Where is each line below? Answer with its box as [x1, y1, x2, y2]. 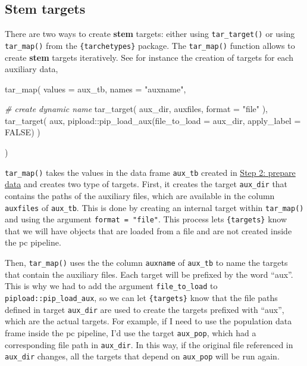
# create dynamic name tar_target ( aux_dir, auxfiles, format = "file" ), [5, 103, 268, 115]
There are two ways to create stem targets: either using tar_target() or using [5, 27, 295, 40]
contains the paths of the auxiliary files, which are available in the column [5, 189, 275, 201]
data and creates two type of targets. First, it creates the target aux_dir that [5, 178, 288, 190]
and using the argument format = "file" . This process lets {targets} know [5, 213, 287, 225]
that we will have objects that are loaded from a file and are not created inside [5, 224, 292, 237]
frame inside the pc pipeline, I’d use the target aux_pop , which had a [5, 326, 256, 339]
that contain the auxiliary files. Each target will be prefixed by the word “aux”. [5, 268, 293, 280]
